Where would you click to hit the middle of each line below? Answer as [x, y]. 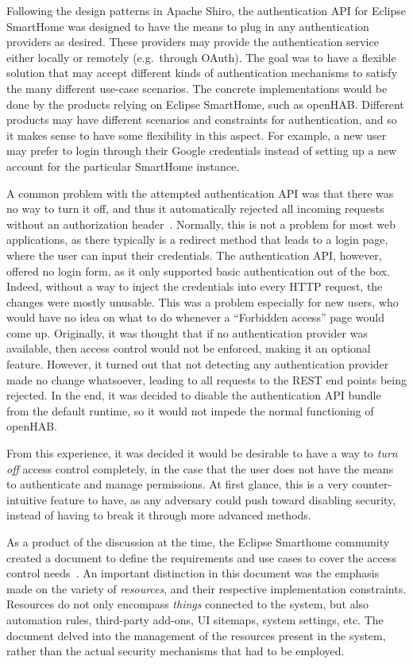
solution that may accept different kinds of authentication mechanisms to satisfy [202, 73]
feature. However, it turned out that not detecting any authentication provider [198, 364]
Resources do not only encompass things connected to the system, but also [188, 604]
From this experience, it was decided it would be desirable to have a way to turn [202, 453]
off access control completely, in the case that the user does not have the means [200, 468]
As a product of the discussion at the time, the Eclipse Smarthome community [198, 542]
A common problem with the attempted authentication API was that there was [200, 193]
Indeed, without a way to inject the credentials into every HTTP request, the [195, 286]
